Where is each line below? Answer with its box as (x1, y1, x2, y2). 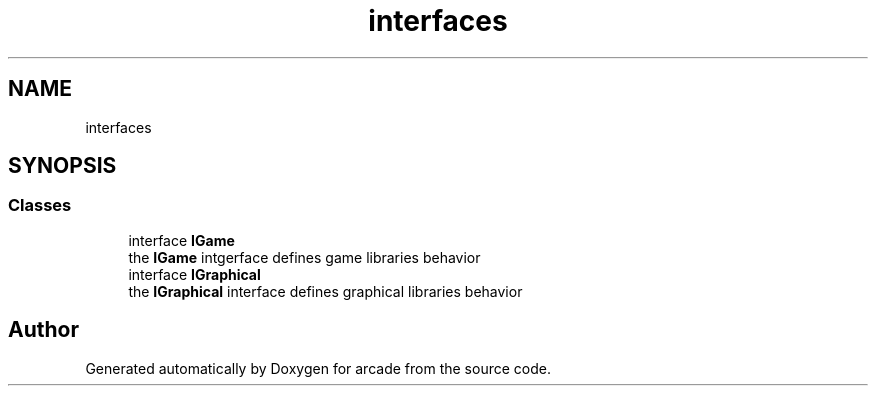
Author (8, 317, 79, 343)
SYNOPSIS (8, 153, 117, 179)
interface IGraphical (128, 265, 261, 283)
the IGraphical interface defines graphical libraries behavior (128, 282, 523, 300)
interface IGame (128, 231, 235, 249)
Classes (8, 195, 72, 216)
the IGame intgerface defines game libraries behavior (128, 248, 481, 266)
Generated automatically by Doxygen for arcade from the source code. (85, 359, 551, 377)
